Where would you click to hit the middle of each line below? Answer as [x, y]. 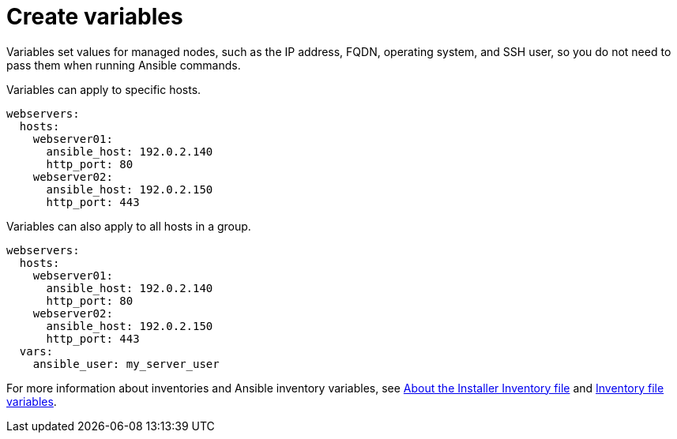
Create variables [95, 17]
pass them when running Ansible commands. [124, 65]
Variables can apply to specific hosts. [104, 89]
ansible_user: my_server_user [126, 364]
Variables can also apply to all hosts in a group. [129, 226]
